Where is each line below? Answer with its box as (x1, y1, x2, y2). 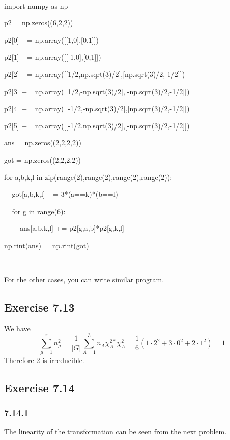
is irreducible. (42, 354, 84, 365)
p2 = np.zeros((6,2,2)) (4, 17, 73, 28)
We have (4, 323, 31, 333)
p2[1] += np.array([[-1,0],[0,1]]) (4, 51, 101, 62)
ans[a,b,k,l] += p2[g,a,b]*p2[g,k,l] (20, 223, 124, 234)
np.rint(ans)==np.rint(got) (4, 240, 89, 250)
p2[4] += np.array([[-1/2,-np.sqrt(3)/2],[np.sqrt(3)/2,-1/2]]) (4, 103, 190, 114)
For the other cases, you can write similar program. (4, 274, 164, 285)
